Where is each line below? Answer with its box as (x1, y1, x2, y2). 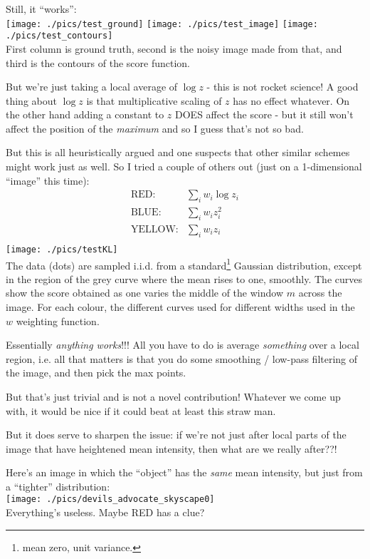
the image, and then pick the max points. (6, 365, 186, 380)
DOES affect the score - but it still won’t (175, 107, 354, 122)
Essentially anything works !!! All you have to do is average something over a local (6, 337, 359, 352)
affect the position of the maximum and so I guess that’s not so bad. (6, 120, 304, 135)
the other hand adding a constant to (6, 107, 164, 122)
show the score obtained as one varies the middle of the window (6, 285, 284, 300)
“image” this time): (6, 173, 90, 188)
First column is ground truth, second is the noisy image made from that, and (6, 41, 342, 56)
